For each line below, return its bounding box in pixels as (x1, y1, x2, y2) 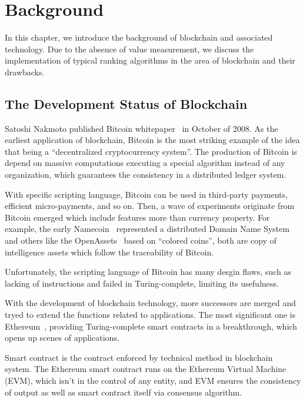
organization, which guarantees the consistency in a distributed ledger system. (5, 168, 287, 181)
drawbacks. (5, 65, 45, 78)
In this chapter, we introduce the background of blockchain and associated (5, 31, 273, 44)
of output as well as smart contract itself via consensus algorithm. (5, 386, 242, 398)
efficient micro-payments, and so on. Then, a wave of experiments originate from (5, 200, 295, 212)
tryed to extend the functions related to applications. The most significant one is (5, 308, 295, 321)
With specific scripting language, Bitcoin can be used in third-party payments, (5, 188, 288, 200)
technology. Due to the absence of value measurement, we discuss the (5, 42, 254, 55)
